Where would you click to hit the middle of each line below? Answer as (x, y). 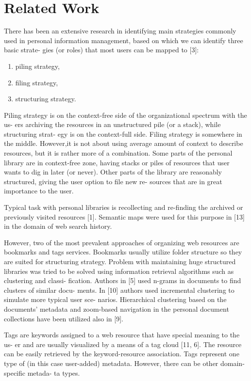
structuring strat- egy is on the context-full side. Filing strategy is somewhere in (123, 134)
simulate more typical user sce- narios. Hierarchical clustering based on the (115, 299)
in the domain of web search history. (58, 226)
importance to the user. (39, 191)
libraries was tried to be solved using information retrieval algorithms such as (119, 271)
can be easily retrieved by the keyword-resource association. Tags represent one (122, 354)
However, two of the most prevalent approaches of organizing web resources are (122, 242)
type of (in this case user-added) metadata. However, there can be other (111, 363)
